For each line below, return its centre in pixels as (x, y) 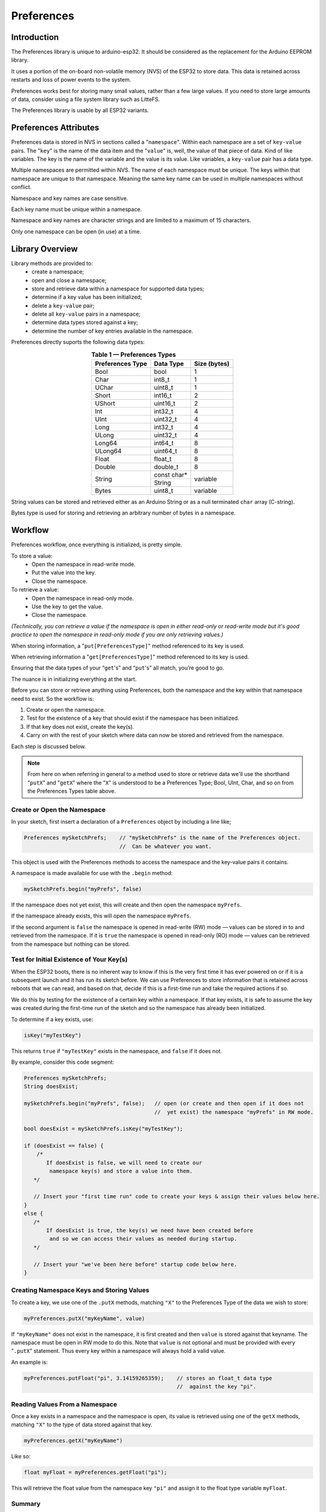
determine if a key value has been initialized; (87, 297)
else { (34, 1214)
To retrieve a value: (35, 590)
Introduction (35, 37)
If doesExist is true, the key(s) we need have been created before (150, 1230)
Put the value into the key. (64, 573)
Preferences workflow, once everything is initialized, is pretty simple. (97, 545)
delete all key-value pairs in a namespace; (86, 314)
